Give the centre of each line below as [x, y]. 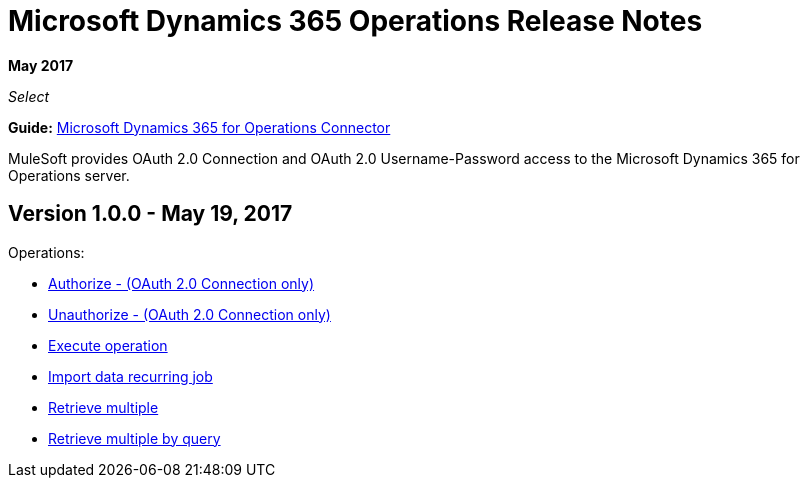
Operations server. [69, 175]
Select [29, 96]
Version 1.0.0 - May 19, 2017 [150, 214]
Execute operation [108, 345]
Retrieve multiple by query [134, 438]
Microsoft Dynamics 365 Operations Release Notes [355, 21]
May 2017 [41, 65]
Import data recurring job [130, 376]
